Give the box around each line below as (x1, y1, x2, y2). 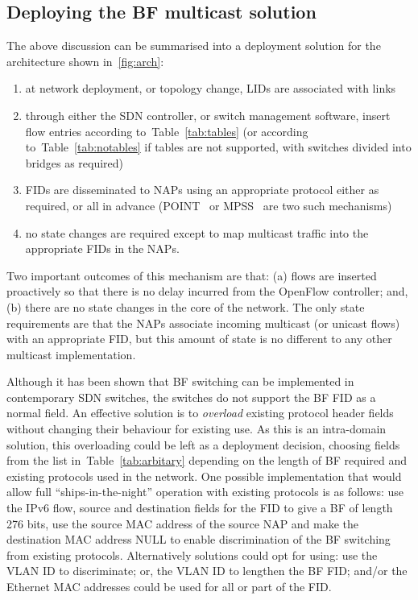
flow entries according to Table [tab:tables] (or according (25, 122, 308, 139)
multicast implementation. (6, 346, 136, 362)
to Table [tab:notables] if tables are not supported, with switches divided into (25, 139, 412, 155)
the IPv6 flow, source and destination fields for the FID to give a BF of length (6, 499, 393, 516)
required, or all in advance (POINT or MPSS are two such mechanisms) (25, 197, 392, 213)
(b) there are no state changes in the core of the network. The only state (6, 298, 365, 315)
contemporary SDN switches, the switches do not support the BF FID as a (6, 388, 376, 405)
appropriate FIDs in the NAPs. (25, 240, 180, 257)
